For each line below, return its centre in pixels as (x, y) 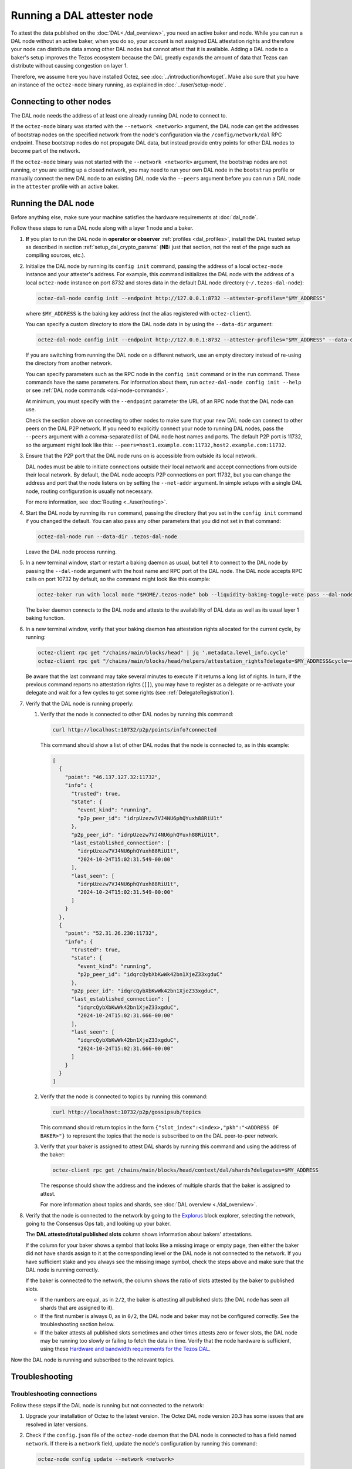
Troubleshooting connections (54, 1394)
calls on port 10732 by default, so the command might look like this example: (118, 579)
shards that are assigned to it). (77, 1308)
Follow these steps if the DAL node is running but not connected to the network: (108, 1405)
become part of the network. (45, 151)
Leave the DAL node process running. (71, 552)
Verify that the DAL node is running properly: (80, 703)
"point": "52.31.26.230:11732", (111, 933)
